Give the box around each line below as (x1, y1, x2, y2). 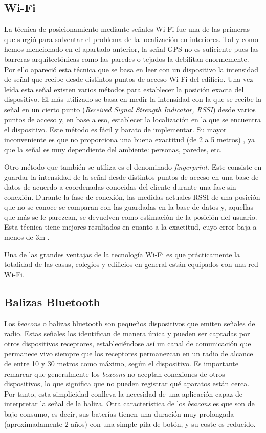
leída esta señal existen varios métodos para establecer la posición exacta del (4, 84, 244, 94)
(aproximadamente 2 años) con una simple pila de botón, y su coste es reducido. (4, 418, 256, 429)
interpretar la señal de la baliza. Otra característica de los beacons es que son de (4, 398, 255, 409)
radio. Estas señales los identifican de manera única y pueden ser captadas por (4, 328, 250, 339)
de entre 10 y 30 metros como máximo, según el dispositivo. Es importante (4, 358, 238, 369)
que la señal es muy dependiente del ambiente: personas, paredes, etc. (4, 144, 222, 155)
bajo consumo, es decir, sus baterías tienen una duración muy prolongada (4, 408, 234, 419)
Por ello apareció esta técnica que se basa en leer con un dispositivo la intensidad (4, 64, 258, 74)
